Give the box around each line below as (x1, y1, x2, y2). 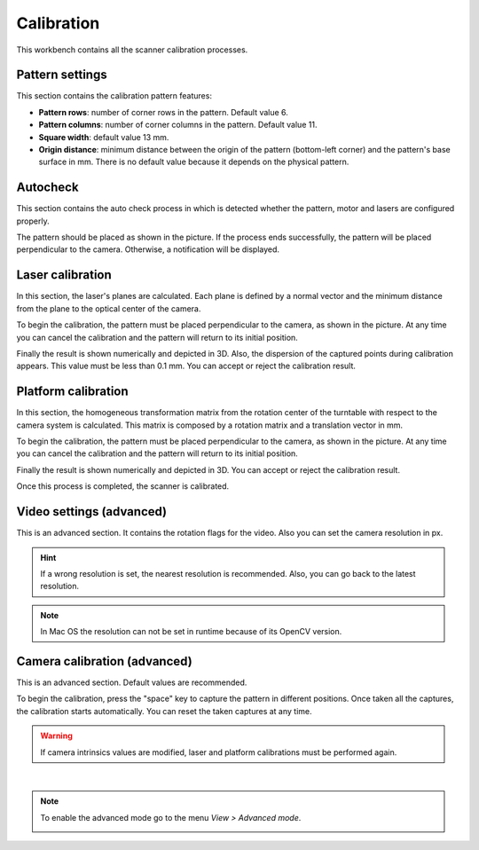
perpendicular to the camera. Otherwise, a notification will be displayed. (16, 244, 279, 255)
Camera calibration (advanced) (16, 653, 192, 669)
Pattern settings (16, 67, 107, 83)
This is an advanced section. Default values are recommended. (16, 677, 247, 688)
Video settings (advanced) (16, 504, 168, 519)
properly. (16, 216, 50, 226)
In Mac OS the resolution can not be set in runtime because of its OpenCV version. (40, 626, 342, 637)
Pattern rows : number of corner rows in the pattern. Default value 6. (38, 106, 288, 117)
